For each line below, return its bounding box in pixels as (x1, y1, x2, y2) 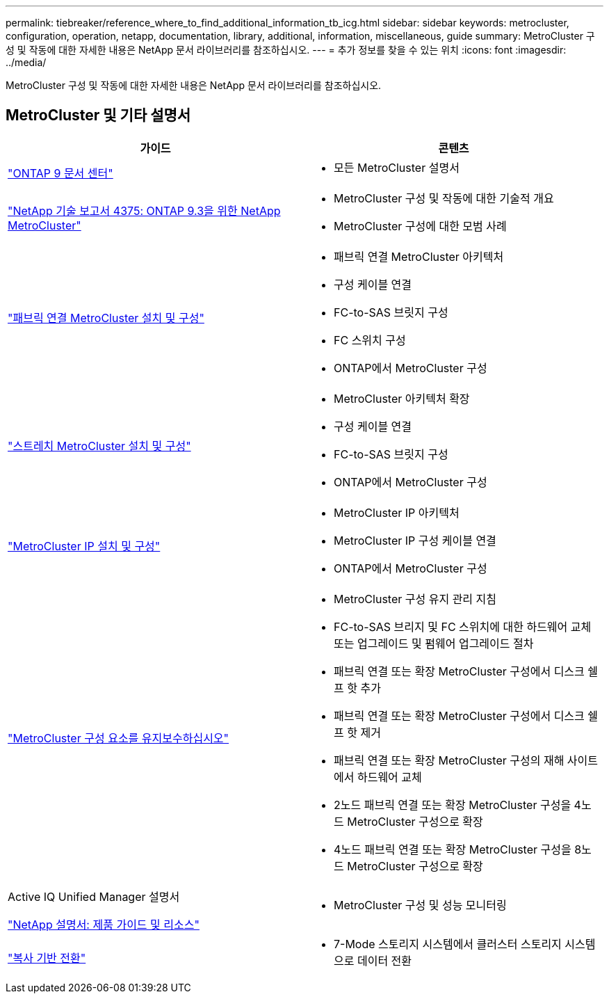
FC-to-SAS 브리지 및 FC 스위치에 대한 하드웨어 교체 (334, 619, 592, 634)
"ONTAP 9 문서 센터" (8, 166, 113, 180)
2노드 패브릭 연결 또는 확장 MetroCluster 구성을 (334, 797, 571, 812)
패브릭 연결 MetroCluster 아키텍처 (334, 249, 504, 264)
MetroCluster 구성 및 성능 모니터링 (334, 897, 507, 912)
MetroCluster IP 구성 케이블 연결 (334, 533, 496, 548)
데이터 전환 (357, 953, 412, 968)
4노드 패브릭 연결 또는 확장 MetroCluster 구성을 (334, 842, 571, 856)
